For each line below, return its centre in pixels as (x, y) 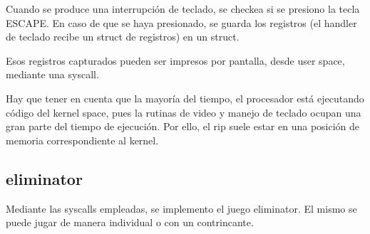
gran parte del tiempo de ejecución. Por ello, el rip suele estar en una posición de (183, 126)
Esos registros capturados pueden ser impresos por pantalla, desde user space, (175, 60)
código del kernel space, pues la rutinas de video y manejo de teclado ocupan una (184, 112)
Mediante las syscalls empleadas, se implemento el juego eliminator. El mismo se (181, 208)
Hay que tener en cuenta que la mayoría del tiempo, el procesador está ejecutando (185, 98)
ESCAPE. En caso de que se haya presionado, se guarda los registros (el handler (181, 22)
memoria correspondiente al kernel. (82, 140)
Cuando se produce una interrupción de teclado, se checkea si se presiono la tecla (183, 9)
